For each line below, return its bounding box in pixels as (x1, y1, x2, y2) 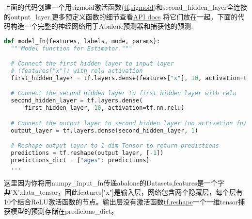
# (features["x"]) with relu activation (11, 67, 143, 75)
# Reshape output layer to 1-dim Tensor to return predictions (11, 142, 219, 150)
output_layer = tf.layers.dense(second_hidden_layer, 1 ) (11, 127, 198, 134)
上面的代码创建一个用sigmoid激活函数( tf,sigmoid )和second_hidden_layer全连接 (4, 2, 247, 12)
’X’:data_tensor (11, 187, 58, 197)
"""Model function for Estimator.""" (11, 45, 132, 52)
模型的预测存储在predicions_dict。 (10, 206, 118, 216)
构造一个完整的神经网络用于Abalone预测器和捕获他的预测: (10, 21, 193, 31)
